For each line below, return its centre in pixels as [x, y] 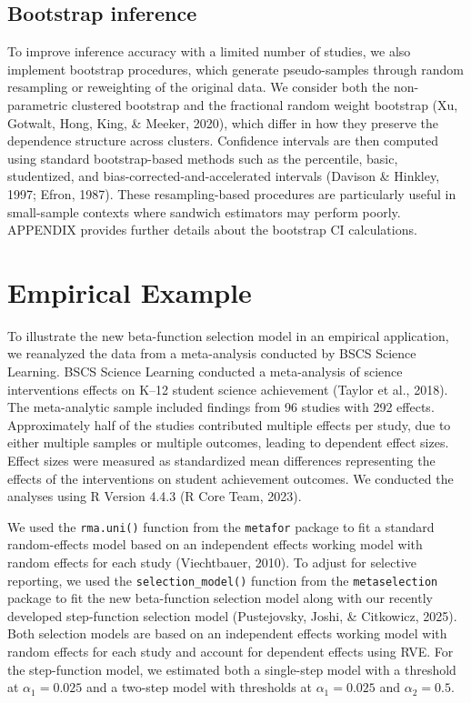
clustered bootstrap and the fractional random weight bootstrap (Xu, [265, 104]
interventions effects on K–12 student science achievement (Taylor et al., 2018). [228, 389]
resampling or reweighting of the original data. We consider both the [199, 87]
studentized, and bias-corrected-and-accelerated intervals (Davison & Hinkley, [224, 176]
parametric [38, 104]
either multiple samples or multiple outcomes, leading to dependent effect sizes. [228, 442]
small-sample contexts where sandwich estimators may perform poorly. [204, 211]
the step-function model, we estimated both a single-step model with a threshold [232, 669]
